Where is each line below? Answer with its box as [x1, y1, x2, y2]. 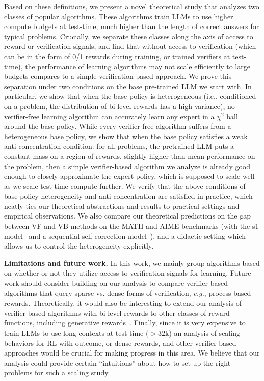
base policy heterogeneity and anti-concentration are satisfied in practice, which [4, 190, 253, 201]
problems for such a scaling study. [4, 367, 110, 378]
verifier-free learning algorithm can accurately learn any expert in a [4, 111, 215, 121]
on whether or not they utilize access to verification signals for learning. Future [4, 267, 251, 278]
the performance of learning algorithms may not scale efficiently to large [25, 61, 250, 71]
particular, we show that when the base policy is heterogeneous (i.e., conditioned [4, 91, 256, 101]
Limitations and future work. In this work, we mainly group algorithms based [4, 257, 260, 268]
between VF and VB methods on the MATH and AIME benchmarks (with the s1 [4, 221, 259, 231]
